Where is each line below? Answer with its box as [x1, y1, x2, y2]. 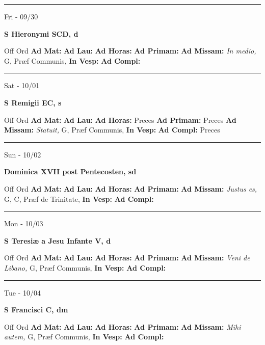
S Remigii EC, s [4, 97, 62, 108]
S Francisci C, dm [4, 304, 68, 315]
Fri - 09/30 [4, 11, 38, 21]
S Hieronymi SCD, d [4, 28, 78, 39]
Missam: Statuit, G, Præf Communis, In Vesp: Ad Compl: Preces [4, 124, 220, 135]
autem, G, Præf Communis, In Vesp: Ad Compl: [4, 331, 164, 342]
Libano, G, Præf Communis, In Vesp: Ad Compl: [4, 262, 166, 273]
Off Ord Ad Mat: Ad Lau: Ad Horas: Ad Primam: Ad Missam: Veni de [4, 252, 250, 263]
